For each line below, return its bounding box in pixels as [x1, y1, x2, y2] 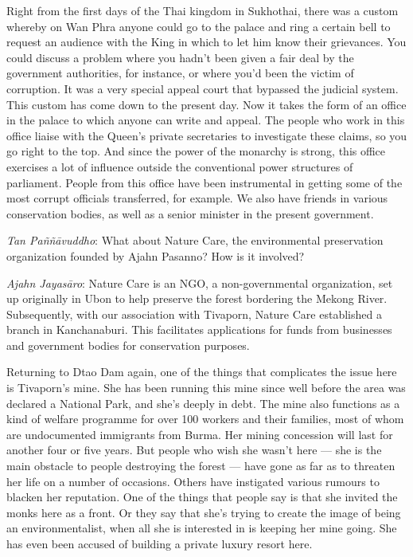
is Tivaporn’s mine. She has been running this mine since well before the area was [6, 379, 406, 396]
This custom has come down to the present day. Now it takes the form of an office [6, 96, 407, 112]
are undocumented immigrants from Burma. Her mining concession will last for [6, 426, 393, 442]
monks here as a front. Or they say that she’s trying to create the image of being [6, 504, 401, 520]
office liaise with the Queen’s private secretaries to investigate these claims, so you [6, 127, 407, 143]
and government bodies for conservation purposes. [6, 336, 250, 353]
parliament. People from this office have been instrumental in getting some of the [6, 174, 403, 190]
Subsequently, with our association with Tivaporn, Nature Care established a [6, 305, 382, 322]
